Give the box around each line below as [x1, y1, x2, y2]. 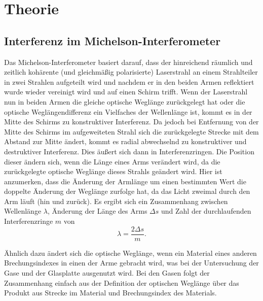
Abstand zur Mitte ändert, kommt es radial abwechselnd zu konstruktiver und [4, 136, 247, 147]
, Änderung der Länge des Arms [47, 206, 147, 216]
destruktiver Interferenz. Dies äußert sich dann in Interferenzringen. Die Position [4, 146, 254, 156]
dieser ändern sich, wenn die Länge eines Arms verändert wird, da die [4, 156, 220, 166]
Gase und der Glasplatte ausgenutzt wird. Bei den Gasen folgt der [4, 267, 210, 278]
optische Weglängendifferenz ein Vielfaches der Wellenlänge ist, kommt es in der [4, 106, 252, 117]
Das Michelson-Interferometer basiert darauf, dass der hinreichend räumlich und [4, 56, 253, 67]
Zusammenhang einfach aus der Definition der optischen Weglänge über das [4, 277, 239, 288]
